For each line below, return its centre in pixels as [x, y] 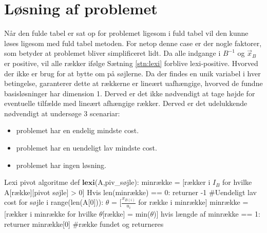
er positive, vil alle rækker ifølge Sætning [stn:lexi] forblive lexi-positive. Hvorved [131, 63]
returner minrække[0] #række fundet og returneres [84, 224]
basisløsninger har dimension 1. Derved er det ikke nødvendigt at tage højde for [130, 93]
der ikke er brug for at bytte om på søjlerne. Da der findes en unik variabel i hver [132, 73]
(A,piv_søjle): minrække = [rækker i [152, 182]
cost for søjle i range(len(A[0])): [54, 202]
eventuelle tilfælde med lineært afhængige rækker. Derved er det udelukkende [126, 103]
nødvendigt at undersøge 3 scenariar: [62, 113]
